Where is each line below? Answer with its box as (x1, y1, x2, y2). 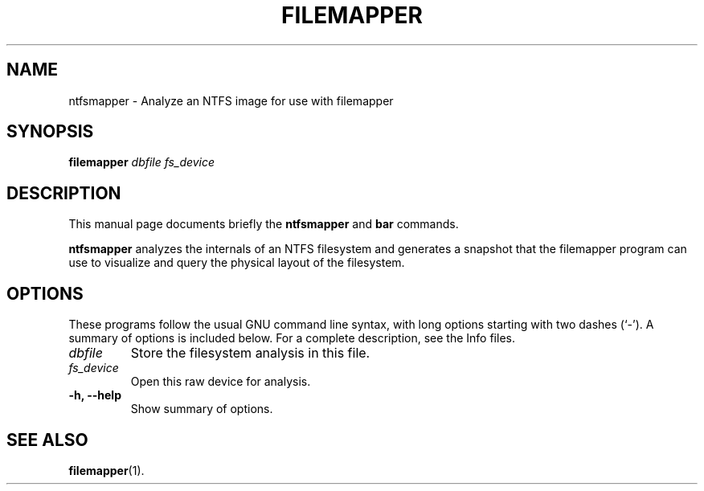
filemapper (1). (68, 463, 145, 477)
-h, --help (68, 388, 121, 403)
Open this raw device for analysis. (130, 374, 311, 389)
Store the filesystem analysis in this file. (130, 345, 370, 362)
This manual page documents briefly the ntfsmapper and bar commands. (68, 217, 459, 231)
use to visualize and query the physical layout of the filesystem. (68, 256, 405, 270)
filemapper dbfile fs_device (68, 155, 215, 170)
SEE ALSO (6, 429, 88, 450)
